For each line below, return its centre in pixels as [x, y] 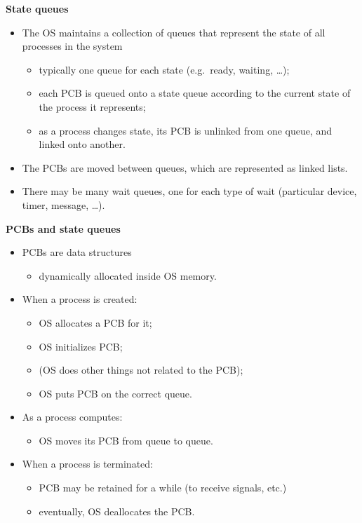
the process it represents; [92, 106]
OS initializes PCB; [81, 346]
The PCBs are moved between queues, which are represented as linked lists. [185, 167]
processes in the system [72, 46]
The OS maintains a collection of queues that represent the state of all [174, 32]
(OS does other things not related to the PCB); [141, 370]
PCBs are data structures [77, 252]
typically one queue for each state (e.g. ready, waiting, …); [164, 69]
